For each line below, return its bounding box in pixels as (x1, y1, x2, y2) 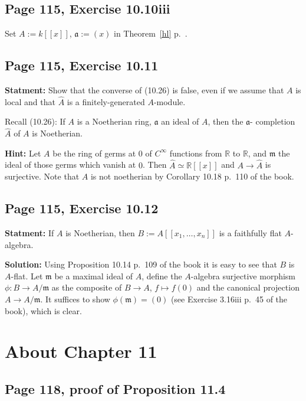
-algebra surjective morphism (190, 269, 296, 282)
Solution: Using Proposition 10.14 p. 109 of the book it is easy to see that (5, 258, 277, 270)
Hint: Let (5, 146, 41, 159)
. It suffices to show (40, 292, 110, 305)
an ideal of (161, 115, 199, 128)
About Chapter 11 (5, 339, 157, 363)
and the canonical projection (196, 281, 300, 294)
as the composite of (51, 281, 122, 294)
